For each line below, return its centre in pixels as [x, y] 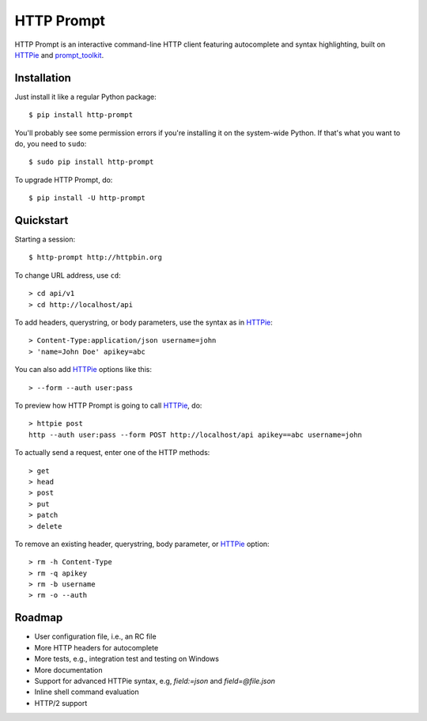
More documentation [68, 670]
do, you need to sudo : [51, 144]
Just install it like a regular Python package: [86, 97]
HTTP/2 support [61, 703]
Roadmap [39, 618]
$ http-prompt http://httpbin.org [95, 258]
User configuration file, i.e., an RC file [96, 636]
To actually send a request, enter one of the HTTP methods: [112, 453]
